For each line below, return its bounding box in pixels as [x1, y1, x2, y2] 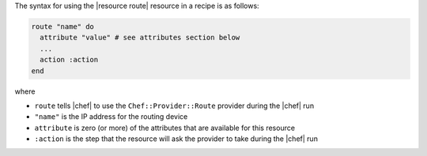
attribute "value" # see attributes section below [40, 33, 240, 43]
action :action [40, 55, 99, 65]
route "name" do [31, 22, 95, 31]
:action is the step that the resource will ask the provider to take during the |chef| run [34, 134, 318, 143]
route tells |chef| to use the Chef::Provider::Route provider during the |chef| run [34, 101, 315, 110]
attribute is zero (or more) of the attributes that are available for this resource [34, 123, 296, 132]
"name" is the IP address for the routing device [34, 112, 188, 121]
